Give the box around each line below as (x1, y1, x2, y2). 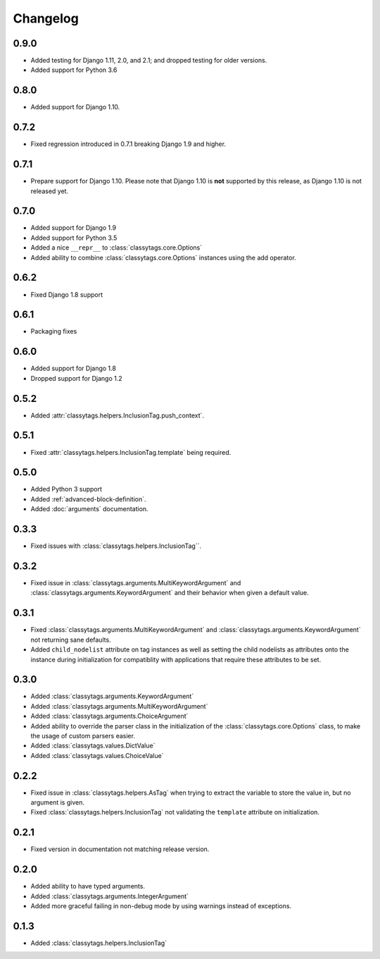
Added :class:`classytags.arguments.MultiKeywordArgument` (30, 702, 208, 710)
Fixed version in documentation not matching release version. (30, 845, 210, 853)
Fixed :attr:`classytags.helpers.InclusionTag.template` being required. (30, 448, 232, 456)
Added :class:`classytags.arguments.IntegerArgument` (30, 892, 189, 900)
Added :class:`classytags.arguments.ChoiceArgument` (30, 712, 189, 721)
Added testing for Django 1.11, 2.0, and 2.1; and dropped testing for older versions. (30, 56, 267, 65)
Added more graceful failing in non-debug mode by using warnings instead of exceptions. (30, 902, 292, 910)
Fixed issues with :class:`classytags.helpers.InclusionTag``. (30, 542, 202, 550)
